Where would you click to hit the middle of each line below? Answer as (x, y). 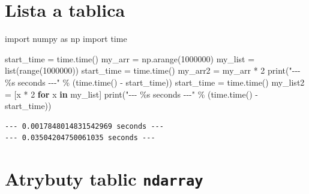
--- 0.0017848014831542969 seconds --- (84, 126)
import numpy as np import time (66, 39)
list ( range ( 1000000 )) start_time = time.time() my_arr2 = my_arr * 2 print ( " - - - (153, 70)
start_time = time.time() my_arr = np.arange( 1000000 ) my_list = (130, 58)
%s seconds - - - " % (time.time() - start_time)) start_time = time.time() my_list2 (155, 82)
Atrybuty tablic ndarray (104, 179)
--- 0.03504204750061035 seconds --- (80, 138)
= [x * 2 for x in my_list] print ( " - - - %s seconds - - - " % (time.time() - (131, 94)
